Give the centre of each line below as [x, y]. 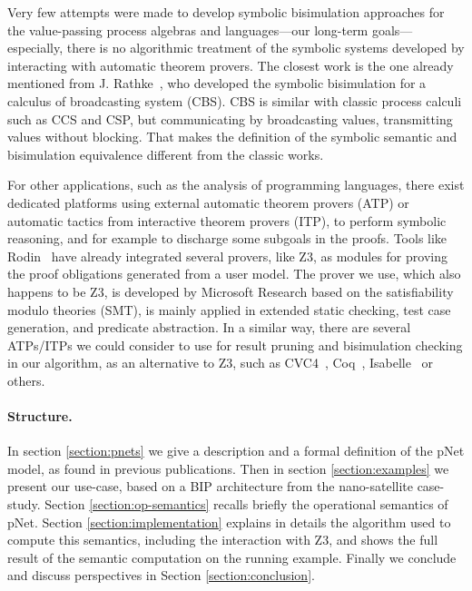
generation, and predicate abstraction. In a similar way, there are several [209, 327]
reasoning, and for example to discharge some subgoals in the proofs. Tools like [227, 238]
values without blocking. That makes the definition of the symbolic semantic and [232, 137]
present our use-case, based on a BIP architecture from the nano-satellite [210, 486]
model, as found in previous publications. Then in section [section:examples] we [228, 468]
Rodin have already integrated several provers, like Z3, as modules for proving [227, 256]
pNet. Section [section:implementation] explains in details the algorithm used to [229, 522]
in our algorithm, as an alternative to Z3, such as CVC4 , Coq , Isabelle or [221, 363]
